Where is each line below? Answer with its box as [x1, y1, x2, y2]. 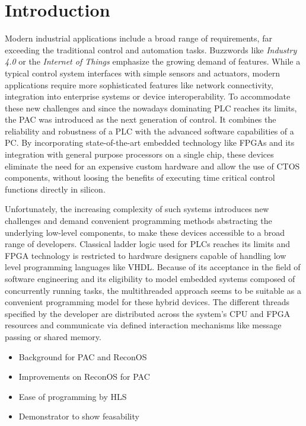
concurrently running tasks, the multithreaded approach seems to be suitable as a [5, 284, 301, 296]
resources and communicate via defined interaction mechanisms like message [5, 319, 282, 331]
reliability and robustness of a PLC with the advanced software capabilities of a [5, 124, 294, 137]
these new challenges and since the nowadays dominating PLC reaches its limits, [5, 101, 297, 114]
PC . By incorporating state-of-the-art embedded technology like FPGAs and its [5, 136, 295, 149]
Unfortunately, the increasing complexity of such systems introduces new [5, 203, 269, 215]
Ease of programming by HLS [18, 390, 127, 402]
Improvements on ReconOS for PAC [18, 370, 150, 383]
